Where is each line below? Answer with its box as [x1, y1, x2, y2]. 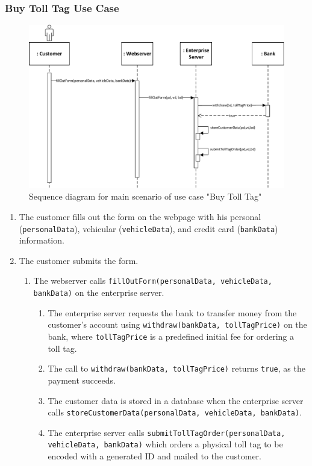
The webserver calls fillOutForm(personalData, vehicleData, [33, 274, 272, 287]
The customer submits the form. [19, 254, 139, 266]
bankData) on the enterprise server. [33, 286, 164, 299]
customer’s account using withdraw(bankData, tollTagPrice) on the [48, 318, 307, 331]
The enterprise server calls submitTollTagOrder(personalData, [48, 426, 285, 438]
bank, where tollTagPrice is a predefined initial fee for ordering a [48, 330, 294, 343]
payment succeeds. [48, 373, 116, 386]
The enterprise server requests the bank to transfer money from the [48, 306, 297, 319]
